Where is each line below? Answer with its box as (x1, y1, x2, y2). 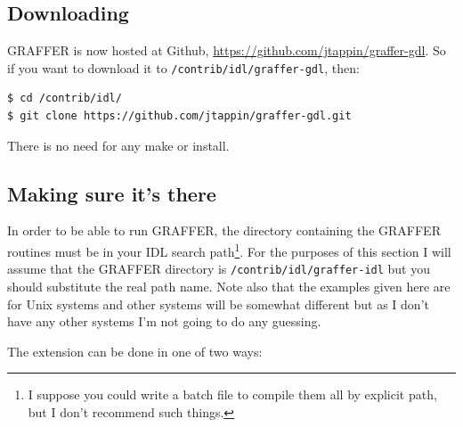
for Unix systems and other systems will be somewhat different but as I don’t (7, 294, 429, 313)
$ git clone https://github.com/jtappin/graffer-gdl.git (7, 110, 352, 123)
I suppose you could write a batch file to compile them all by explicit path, (28, 385, 437, 404)
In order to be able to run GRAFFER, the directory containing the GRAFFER (7, 221, 441, 240)
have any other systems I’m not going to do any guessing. (7, 312, 321, 331)
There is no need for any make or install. (7, 135, 230, 154)
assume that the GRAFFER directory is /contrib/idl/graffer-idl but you (7, 259, 430, 278)
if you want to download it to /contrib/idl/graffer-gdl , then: (7, 58, 360, 77)
